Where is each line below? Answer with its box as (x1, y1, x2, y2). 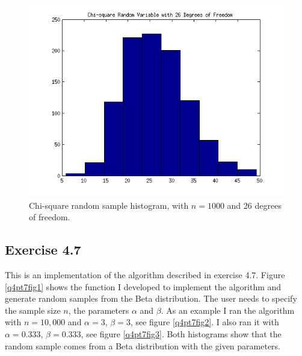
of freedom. (29, 211, 70, 223)
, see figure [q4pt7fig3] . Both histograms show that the (81, 327, 282, 340)
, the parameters (68, 304, 129, 316)
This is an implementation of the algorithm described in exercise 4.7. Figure (5, 268, 285, 281)
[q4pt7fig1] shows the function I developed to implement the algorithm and (5, 280, 282, 293)
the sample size (5, 304, 61, 316)
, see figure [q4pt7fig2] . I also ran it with (130, 316, 279, 328)
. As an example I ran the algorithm (161, 304, 295, 316)
